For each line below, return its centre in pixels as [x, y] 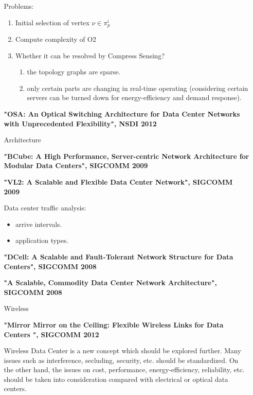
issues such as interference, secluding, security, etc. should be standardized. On [121, 360]
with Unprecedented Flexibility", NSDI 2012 [80, 123]
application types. [42, 240]
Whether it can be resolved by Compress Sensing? [90, 55]
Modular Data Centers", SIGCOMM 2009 [76, 165]
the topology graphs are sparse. [74, 72]
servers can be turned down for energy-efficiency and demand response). [134, 97]
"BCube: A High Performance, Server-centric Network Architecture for [126, 156]
